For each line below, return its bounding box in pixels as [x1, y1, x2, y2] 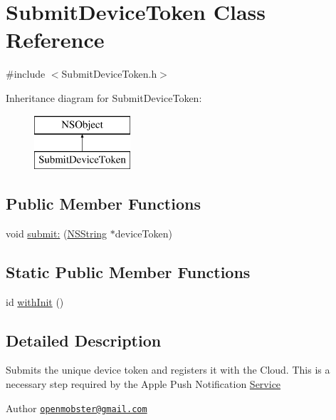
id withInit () [6, 294, 64, 309]
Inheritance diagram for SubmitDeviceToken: [6, 90, 202, 105]
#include [6, 66, 46, 81]
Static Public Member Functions [6, 260, 251, 282]
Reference [6, 25, 105, 54]
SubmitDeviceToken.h [61, 66, 157, 81]
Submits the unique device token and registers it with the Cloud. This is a [6, 362, 330, 377]
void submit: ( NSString [6, 225, 107, 240]
